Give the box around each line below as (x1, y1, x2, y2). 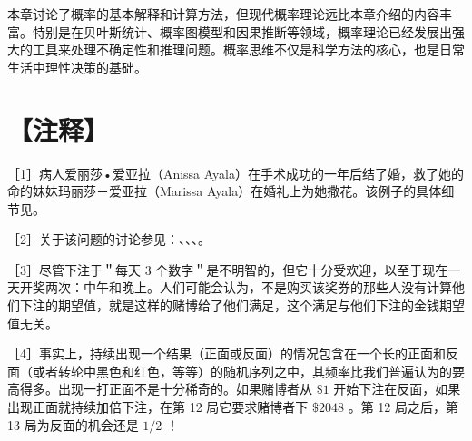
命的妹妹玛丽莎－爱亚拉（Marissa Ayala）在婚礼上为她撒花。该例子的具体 (7, 181, 442, 201)
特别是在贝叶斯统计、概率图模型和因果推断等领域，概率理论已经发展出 (32, 22, 452, 41)
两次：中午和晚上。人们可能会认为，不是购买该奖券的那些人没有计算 (44, 278, 452, 297)
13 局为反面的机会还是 (7, 415, 139, 434)
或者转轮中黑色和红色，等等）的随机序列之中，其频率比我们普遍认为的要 (32, 361, 465, 380)
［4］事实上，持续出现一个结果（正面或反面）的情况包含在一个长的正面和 (7, 344, 446, 363)
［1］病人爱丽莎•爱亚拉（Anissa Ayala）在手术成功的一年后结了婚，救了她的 (7, 163, 464, 182)
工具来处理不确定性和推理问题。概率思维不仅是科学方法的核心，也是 (32, 40, 439, 59)
